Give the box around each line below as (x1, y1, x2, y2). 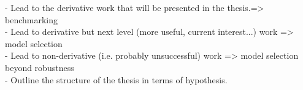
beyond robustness (5, 61, 74, 73)
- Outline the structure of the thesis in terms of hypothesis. (5, 73, 228, 86)
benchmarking (5, 13, 58, 26)
